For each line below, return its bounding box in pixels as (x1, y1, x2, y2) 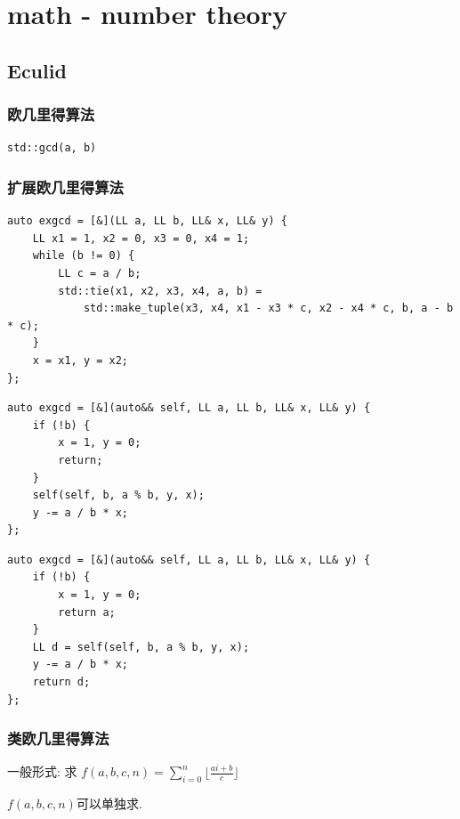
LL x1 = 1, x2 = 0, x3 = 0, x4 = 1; (32, 231, 250, 245)
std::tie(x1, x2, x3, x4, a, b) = (58, 284, 262, 297)
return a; (58, 605, 116, 619)
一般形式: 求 (7, 762, 77, 781)
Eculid (7, 56, 67, 84)
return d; (32, 676, 91, 689)
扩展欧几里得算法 (7, 175, 124, 198)
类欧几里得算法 (7, 727, 109, 750)
